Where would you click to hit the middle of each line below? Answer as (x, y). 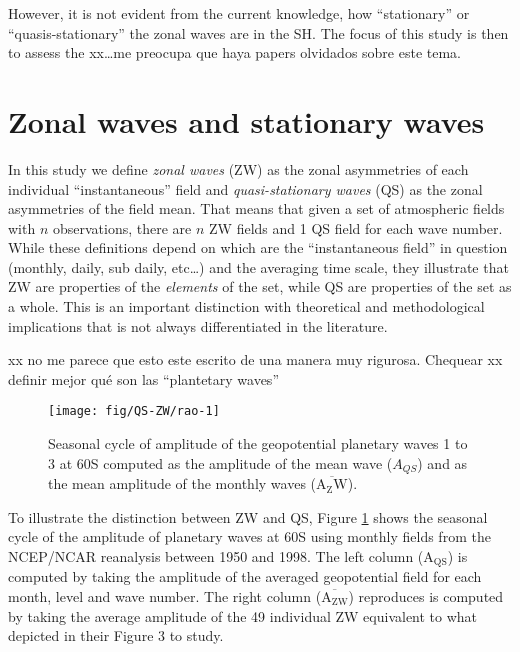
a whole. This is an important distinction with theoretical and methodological (246, 306)
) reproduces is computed (426, 595)
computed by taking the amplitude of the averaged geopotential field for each (245, 576)
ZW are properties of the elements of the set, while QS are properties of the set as (260, 286)
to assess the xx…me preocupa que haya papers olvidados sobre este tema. (234, 52)
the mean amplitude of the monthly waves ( (182, 483)
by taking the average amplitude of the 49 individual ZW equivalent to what (243, 615)
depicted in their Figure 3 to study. (116, 635)
